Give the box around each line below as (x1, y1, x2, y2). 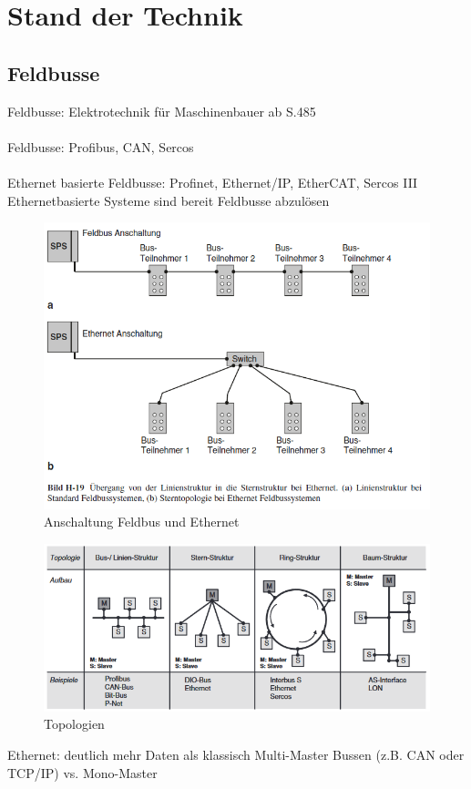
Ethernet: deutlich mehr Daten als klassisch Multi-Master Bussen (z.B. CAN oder (7, 744, 465, 763)
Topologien (44, 714, 105, 733)
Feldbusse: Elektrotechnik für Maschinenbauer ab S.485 (7, 101, 316, 120)
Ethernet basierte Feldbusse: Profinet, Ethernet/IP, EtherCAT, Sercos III (7, 172, 418, 191)
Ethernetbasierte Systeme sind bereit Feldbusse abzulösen (7, 190, 330, 210)
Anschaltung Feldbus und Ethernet (44, 512, 240, 531)
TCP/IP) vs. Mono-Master (7, 763, 158, 782)
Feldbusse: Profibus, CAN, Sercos (7, 137, 194, 156)
